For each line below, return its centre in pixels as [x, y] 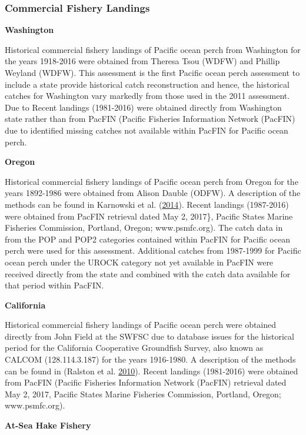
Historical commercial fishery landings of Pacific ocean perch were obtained [141, 325]
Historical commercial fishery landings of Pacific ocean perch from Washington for [153, 49]
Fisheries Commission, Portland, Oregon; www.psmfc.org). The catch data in [144, 228]
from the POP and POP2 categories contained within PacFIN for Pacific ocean [147, 239]
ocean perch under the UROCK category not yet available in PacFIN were [139, 262]
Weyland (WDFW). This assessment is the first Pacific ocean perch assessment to [152, 72]
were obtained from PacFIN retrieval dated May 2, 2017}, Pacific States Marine [149, 216]
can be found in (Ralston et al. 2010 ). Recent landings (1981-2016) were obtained [152, 371]
